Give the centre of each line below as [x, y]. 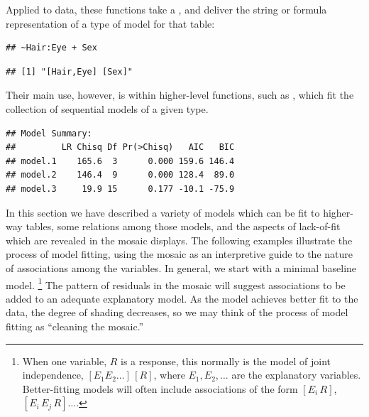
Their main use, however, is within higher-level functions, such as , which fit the [180, 95]
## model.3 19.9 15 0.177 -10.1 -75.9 [120, 189]
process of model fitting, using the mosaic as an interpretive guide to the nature [179, 254]
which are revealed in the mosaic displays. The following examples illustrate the [179, 240]
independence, [53, 375]
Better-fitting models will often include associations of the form [160, 388]
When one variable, [65, 361]
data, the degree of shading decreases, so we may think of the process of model [177, 312]
